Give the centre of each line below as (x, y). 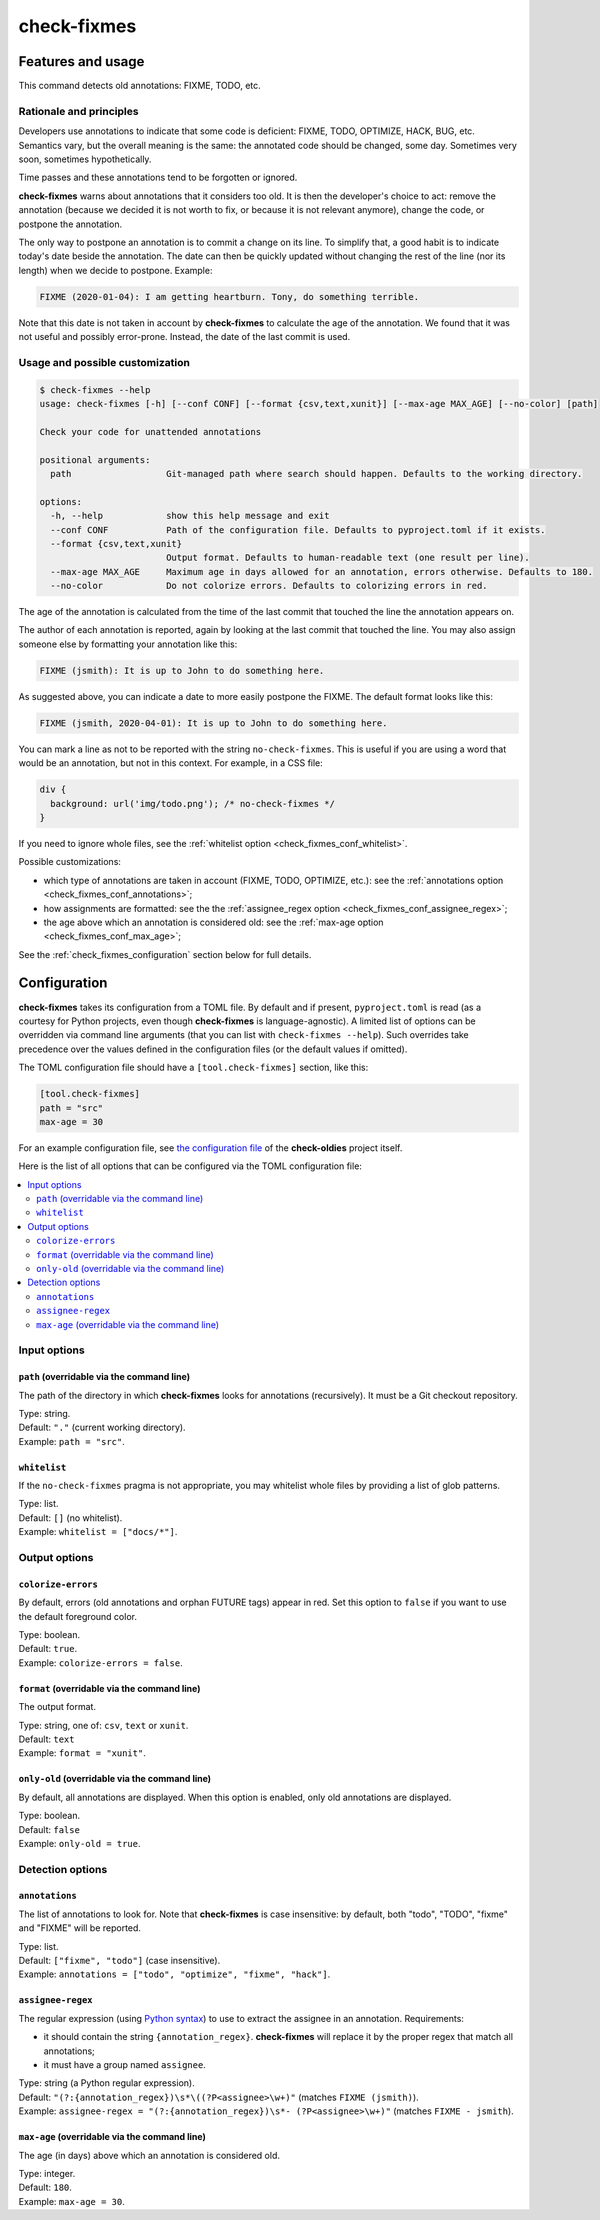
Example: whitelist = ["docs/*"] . (98, 1532)
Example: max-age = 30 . (71, 2201)
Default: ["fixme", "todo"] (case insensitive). (119, 1961)
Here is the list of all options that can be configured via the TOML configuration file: (190, 1166)
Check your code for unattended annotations (150, 431)
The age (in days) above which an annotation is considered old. (149, 2155)
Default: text (46, 1739)
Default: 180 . (45, 2187)
